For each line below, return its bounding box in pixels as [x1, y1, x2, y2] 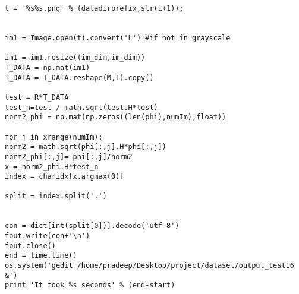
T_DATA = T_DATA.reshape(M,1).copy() [5, 73, 154, 82]
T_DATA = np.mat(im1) [5, 63, 90, 72]
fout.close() [5, 241, 56, 250]
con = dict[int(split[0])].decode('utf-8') [5, 222, 180, 230]
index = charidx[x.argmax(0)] [5, 172, 124, 181]
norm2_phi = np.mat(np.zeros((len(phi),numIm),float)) [5, 113, 226, 122]
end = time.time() [5, 251, 77, 260]
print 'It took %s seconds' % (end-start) [5, 281, 175, 290]
